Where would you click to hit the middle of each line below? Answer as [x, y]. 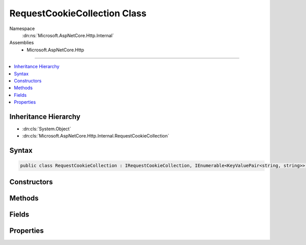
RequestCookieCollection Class [78, 13]
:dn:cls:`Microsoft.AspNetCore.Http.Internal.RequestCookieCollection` [96, 136]
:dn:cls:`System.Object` [47, 129]
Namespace [22, 29]
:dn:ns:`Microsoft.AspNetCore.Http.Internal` [68, 35]
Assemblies [22, 43]
